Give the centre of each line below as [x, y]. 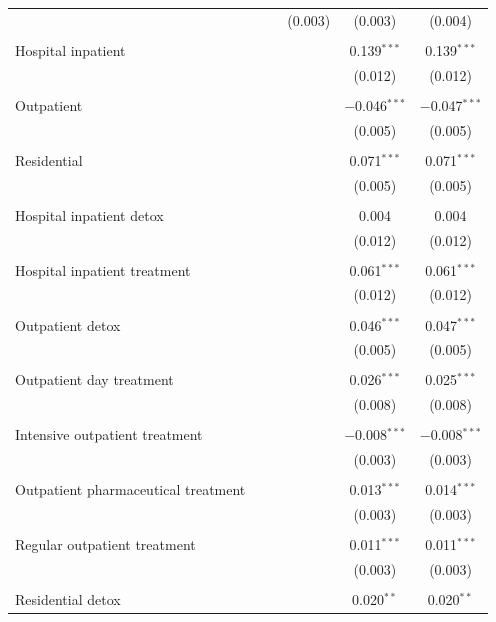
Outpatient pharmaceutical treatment [130, 489]
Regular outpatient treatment [105, 544]
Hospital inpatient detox [89, 214]
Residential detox [68, 599]
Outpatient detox [68, 324]
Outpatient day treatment [94, 379]
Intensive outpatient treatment [109, 434]
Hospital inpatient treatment [103, 269]
